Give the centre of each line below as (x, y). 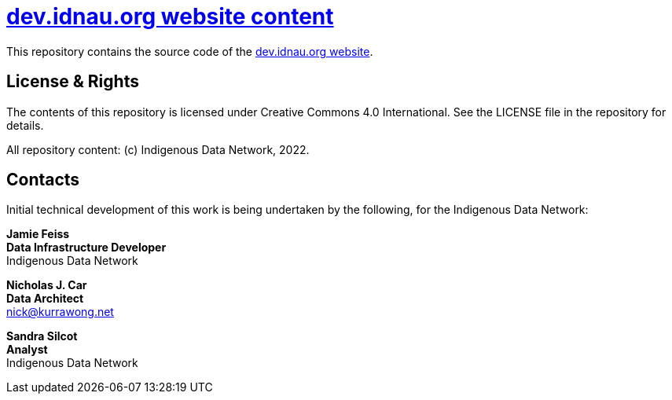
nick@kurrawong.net (60, 312)
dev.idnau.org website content (170, 17)
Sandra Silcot (42, 336)
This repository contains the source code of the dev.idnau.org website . (190, 51)
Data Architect (45, 299)
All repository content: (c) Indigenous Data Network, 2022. (158, 149)
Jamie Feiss (38, 234)
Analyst (27, 350)
